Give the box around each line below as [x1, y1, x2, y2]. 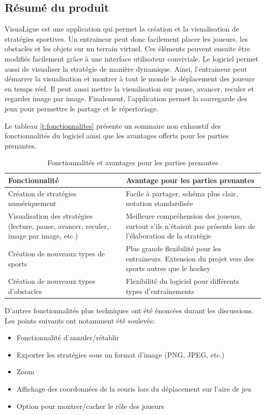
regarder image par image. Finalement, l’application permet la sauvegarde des [5, 93, 247, 104]
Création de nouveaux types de [8, 248, 105, 259]
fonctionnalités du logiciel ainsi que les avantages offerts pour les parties [5, 130, 229, 141]
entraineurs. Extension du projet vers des [126, 253, 254, 263]
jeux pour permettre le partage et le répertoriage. [5, 103, 159, 113]
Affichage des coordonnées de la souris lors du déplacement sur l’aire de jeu [16, 383, 251, 394]
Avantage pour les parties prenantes [126, 174, 255, 185]
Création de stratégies [8, 188, 76, 198]
